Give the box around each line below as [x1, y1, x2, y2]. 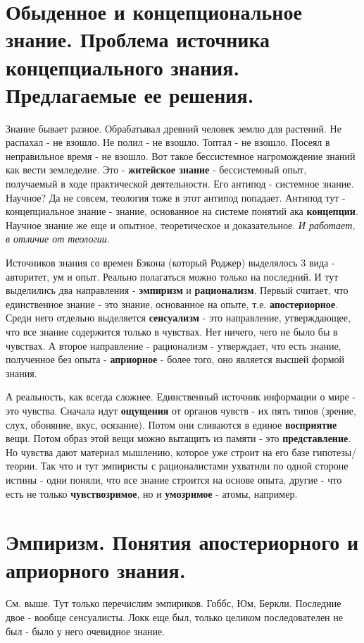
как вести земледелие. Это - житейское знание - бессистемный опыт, [6, 162, 307, 177]
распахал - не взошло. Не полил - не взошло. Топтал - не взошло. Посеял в [6, 135, 330, 149]
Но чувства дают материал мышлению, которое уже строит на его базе [6, 444, 310, 459]
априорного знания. [6, 555, 186, 584]
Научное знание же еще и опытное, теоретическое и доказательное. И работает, [6, 217, 356, 232]
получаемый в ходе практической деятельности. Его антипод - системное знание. [6, 176, 354, 191]
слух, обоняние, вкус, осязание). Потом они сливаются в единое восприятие [6, 417, 337, 431]
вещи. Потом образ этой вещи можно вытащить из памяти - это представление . [6, 431, 351, 446]
